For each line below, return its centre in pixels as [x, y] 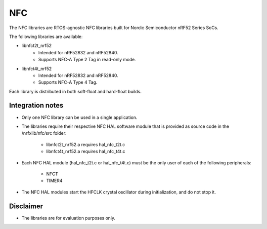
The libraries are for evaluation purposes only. [68, 218]
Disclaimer [26, 206]
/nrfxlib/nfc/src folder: [44, 133]
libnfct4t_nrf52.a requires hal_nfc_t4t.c [86, 152]
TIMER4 [54, 181]
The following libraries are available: [46, 37]
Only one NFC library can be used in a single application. [79, 117]
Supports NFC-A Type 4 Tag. [68, 82]
